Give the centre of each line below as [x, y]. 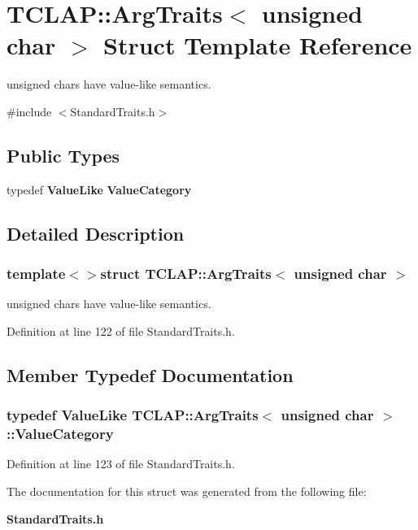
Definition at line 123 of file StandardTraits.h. [121, 464]
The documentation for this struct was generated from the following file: [187, 491]
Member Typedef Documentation [150, 374]
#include [29, 111]
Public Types [63, 155]
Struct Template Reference [258, 45]
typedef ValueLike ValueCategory [99, 189]
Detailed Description [96, 233]
